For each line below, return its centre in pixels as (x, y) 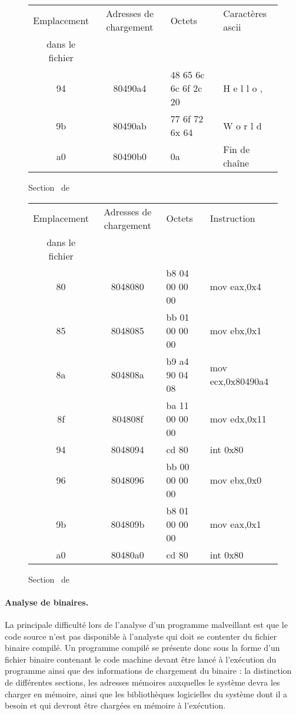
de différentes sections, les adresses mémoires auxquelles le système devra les (142, 682)
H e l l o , (243, 88)
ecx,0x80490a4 (239, 381)
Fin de (237, 149)
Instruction (232, 218)
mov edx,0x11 (238, 418)
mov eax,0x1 (235, 524)
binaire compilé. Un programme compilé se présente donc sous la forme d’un (142, 648)
